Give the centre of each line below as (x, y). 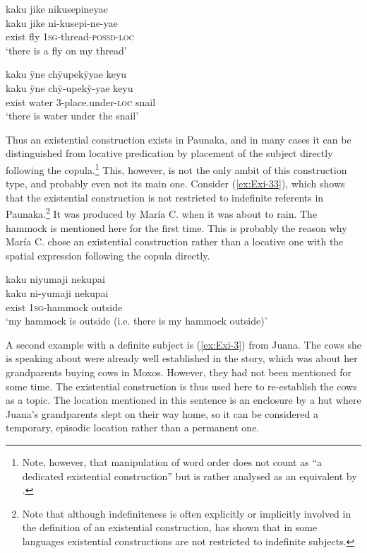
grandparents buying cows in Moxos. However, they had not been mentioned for (179, 372)
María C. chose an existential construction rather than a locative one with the (175, 241)
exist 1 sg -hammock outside (64, 307)
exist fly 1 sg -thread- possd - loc (70, 36)
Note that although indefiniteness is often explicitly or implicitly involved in (187, 513)
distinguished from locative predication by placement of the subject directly (169, 153)
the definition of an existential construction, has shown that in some (170, 527)
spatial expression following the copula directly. (108, 255)
